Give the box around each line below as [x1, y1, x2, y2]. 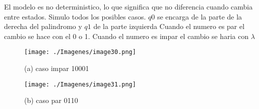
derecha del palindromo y [4, 21, 82, 31]
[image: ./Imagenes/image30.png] [24, 48, 136, 56]
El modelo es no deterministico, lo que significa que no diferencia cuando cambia [4, 1, 253, 11]
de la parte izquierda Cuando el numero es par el [93, 21, 245, 31]
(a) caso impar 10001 [24, 63, 89, 73]
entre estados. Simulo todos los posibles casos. [4, 11, 146, 21]
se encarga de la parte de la [157, 11, 242, 21]
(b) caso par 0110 [24, 95, 78, 105]
